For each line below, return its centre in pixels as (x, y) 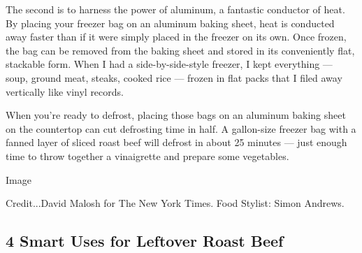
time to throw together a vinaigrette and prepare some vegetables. (147, 156)
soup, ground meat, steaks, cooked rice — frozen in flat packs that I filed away (174, 77)
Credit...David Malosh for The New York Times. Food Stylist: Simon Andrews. (175, 203)
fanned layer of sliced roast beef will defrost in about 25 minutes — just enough (176, 142)
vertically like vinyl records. (65, 91)
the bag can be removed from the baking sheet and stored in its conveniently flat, (180, 50)
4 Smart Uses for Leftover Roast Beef (145, 241)
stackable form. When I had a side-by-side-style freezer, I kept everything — (169, 64)
